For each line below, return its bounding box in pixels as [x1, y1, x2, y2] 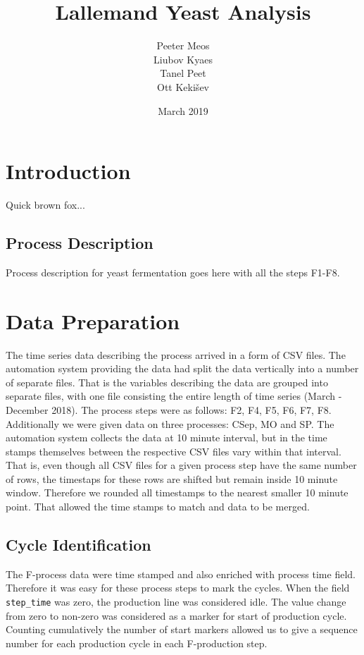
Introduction [6, 157, 131, 185]
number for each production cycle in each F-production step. [6, 635, 268, 650]
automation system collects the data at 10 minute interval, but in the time [6, 430, 327, 445]
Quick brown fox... [6, 197, 85, 212]
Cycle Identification [6, 534, 151, 556]
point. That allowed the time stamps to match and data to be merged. [6, 499, 310, 514]
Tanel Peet [160, 66, 206, 80]
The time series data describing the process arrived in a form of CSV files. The [6, 347, 346, 362]
